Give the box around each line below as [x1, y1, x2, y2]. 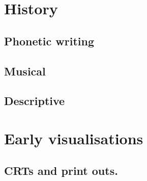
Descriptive [4, 93, 65, 109]
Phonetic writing [4, 33, 95, 48]
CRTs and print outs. [4, 163, 118, 178]
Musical [4, 63, 46, 79]
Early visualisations [4, 127, 143, 148]
